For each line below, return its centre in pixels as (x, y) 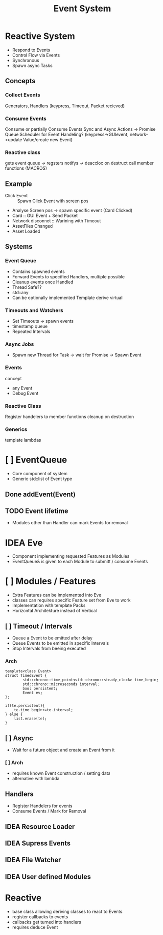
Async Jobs (20, 344)
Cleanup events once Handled (43, 282)
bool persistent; (40, 689)
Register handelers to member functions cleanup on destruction (70, 417)
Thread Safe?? (27, 287)
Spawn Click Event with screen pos (53, 201)
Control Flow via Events (36, 55)
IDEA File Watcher (33, 860)
